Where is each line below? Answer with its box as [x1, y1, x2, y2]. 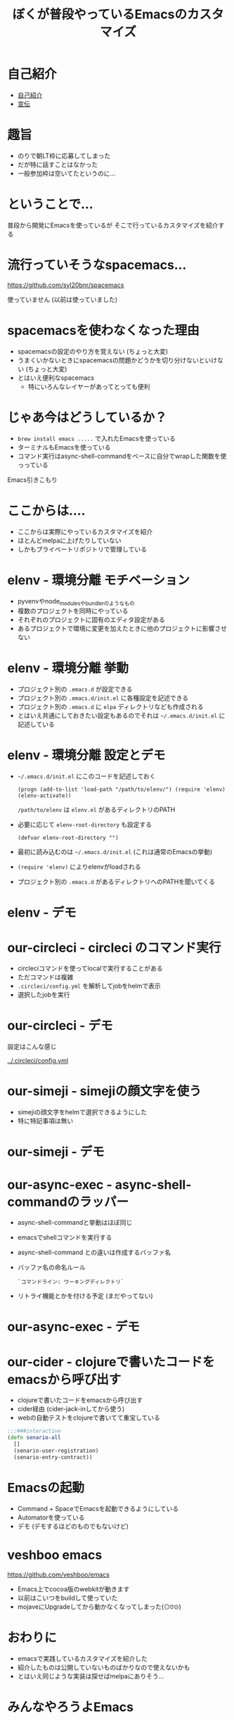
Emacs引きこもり [7, 476, 58, 484]
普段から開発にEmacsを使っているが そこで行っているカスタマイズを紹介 [7, 221, 219, 229]
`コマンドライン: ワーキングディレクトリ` [17, 1278, 124, 1286]
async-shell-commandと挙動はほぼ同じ [17, 1218, 133, 1227]
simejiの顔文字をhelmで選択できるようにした [17, 1108, 148, 1116]
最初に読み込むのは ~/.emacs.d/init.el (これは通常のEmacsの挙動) [17, 848, 213, 856]
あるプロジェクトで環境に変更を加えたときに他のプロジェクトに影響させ [17, 624, 227, 633]
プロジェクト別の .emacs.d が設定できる [17, 685, 133, 694]
